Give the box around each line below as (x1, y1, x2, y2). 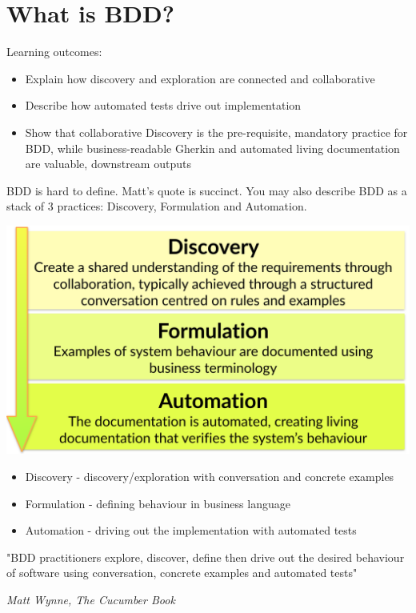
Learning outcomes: (6, 43, 102, 60)
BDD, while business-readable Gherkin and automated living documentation (25, 139, 400, 156)
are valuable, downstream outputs (25, 155, 191, 172)
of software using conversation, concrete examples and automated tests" (6, 564, 358, 581)
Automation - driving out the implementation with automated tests (25, 522, 357, 539)
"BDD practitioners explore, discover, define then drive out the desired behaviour (6, 548, 405, 565)
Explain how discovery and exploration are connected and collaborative (25, 70, 375, 86)
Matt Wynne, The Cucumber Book (6, 591, 175, 607)
